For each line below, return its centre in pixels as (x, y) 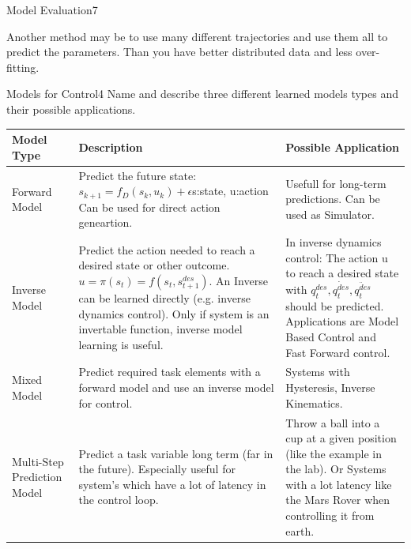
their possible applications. (71, 109)
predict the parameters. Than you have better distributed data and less (179, 52)
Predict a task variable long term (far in (176, 453)
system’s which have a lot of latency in (172, 484)
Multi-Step (38, 461)
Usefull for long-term (336, 183)
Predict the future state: (138, 175)
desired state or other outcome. (154, 265)
